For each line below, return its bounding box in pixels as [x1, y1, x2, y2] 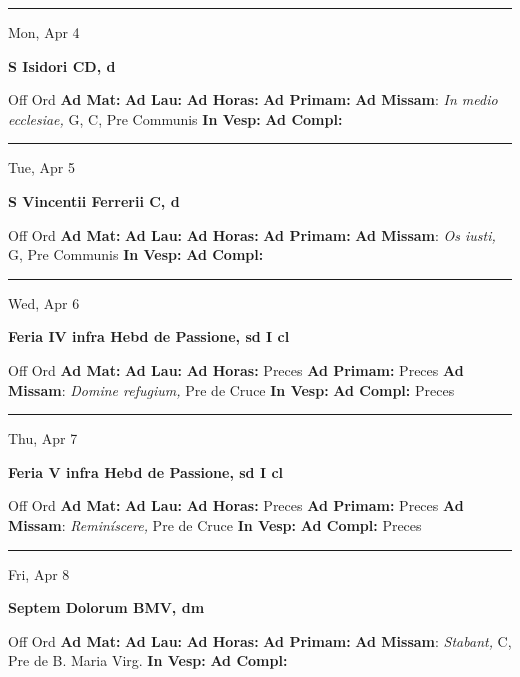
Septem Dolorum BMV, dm [8, 597, 205, 618]
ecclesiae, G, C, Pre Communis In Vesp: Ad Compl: [8, 108, 343, 129]
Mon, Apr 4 [8, 22, 80, 42]
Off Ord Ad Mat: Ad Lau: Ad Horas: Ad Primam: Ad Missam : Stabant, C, [8, 630, 512, 651]
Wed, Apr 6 [8, 292, 80, 313]
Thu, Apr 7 [8, 428, 78, 449]
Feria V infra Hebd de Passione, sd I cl [8, 461, 284, 482]
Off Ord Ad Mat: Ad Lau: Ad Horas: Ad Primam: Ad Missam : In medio [8, 89, 498, 110]
